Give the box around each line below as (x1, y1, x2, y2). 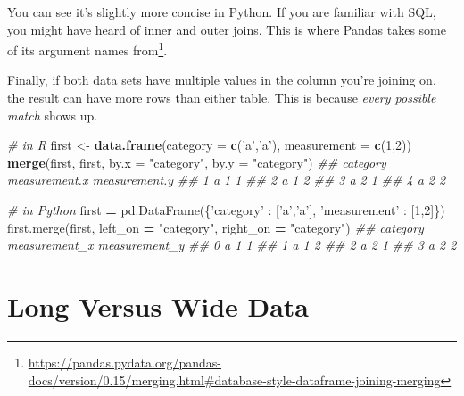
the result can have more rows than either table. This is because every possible (7, 88, 436, 107)
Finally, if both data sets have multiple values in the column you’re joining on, (7, 70, 436, 89)
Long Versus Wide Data (7, 287, 310, 324)
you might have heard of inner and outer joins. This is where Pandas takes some (7, 20, 446, 38)
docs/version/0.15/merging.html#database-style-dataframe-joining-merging (28, 370, 441, 389)
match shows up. (7, 105, 98, 124)
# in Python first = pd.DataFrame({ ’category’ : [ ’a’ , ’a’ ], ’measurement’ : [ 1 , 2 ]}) (7, 201, 445, 219)
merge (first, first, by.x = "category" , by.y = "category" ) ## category (7, 153, 386, 171)
